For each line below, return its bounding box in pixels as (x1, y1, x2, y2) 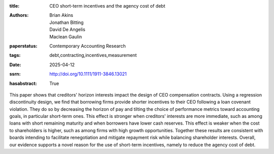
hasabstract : (9, 80, 38, 86)
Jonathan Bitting (49, 19, 84, 25)
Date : (9, 61, 21, 68)
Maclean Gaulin (49, 34, 82, 40)
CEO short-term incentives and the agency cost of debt (49, 3, 165, 9)
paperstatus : (9, 43, 38, 49)
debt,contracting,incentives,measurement (49, 52, 137, 58)
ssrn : (9, 71, 21, 77)
